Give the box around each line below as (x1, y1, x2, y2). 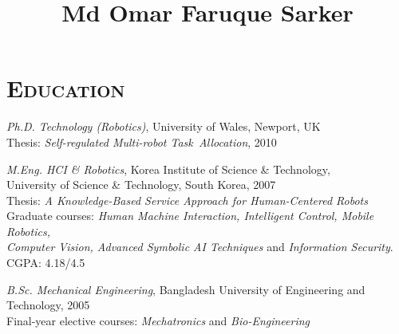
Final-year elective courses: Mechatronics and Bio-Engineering (6, 312, 310, 328)
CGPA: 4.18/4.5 (6, 254, 85, 271)
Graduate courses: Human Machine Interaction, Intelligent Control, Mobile (6, 207, 374, 224)
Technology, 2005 (6, 297, 90, 313)
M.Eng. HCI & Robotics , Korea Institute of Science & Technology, (6, 160, 330, 177)
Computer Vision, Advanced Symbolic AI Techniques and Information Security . (6, 238, 393, 255)
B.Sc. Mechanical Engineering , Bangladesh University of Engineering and (6, 281, 365, 297)
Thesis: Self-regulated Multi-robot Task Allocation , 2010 (6, 133, 277, 150)
